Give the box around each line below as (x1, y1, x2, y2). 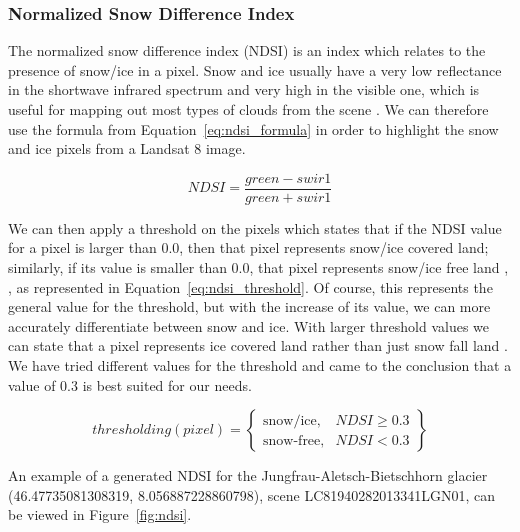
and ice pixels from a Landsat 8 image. (8, 138, 246, 159)
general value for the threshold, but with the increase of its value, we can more (8, 296, 491, 317)
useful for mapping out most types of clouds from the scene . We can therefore (8, 99, 489, 119)
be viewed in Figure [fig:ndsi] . (8, 504, 192, 525)
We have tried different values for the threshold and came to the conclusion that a (8, 355, 512, 375)
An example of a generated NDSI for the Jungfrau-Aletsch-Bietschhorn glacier (8, 465, 488, 486)
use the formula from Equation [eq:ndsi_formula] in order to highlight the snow (8, 118, 499, 139)
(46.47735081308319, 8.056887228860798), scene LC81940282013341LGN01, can (8, 484, 496, 505)
